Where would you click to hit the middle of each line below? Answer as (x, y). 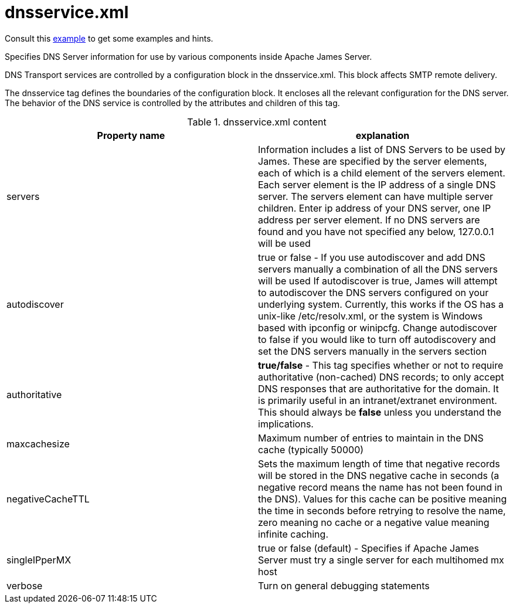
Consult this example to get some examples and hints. (109, 38)
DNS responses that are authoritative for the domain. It (378, 388)
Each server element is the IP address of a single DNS (377, 184)
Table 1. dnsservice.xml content (257, 122)
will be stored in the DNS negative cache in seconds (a (379, 475)
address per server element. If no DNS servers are (369, 220)
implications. (286, 424)
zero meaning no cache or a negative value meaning (374, 522)
